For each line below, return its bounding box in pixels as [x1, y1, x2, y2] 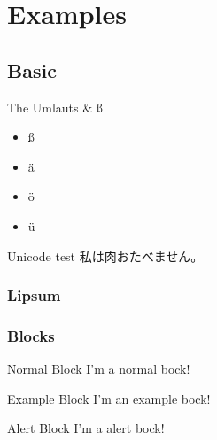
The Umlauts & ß [7, 97, 103, 116]
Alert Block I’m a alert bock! [7, 419, 165, 437]
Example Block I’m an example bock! [7, 389, 211, 407]
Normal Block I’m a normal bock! [7, 359, 190, 378]
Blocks [7, 324, 55, 346]
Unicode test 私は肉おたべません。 [7, 246, 204, 265]
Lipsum [7, 284, 61, 306]
